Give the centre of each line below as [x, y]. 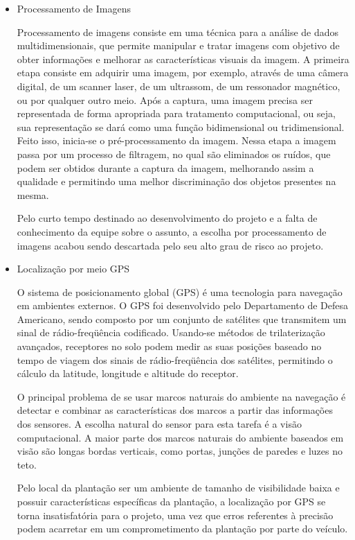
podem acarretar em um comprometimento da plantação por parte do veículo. [182, 529]
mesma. [33, 194]
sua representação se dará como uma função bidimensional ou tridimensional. [181, 127]
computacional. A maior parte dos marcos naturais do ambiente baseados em [180, 437]
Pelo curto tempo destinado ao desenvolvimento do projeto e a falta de [167, 218]
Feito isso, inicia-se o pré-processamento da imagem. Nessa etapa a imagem [176, 140]
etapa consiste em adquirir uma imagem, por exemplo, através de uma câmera [183, 72]
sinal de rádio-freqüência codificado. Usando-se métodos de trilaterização [171, 332]
